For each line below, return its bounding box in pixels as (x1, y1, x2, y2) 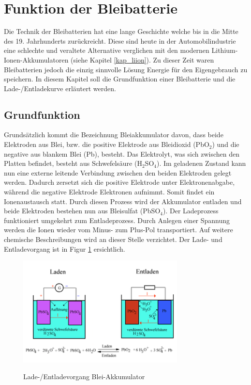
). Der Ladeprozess (162, 206, 219, 216)
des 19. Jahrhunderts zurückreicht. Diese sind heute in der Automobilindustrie (4, 35, 236, 46)
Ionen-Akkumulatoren (4, 54, 69, 64)
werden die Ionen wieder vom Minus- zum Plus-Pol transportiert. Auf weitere (4, 225, 233, 235)
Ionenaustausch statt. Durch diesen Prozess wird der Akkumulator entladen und (4, 196, 242, 206)
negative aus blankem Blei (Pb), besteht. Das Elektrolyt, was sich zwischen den (4, 148, 239, 159)
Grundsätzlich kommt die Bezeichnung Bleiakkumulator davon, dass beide (4, 129, 223, 140)
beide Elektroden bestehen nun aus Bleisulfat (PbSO (4, 206, 161, 216)
